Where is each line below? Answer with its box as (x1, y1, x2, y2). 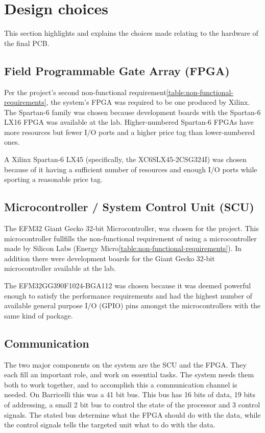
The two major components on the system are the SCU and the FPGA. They (4, 359, 247, 370)
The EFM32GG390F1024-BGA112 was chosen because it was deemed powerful (4, 280, 251, 291)
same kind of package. (4, 310, 73, 321)
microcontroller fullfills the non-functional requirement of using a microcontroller (4, 233, 257, 243)
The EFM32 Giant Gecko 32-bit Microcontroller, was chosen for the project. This (4, 223, 259, 234)
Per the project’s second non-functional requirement (4, 86, 166, 97)
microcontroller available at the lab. (4, 263, 116, 274)
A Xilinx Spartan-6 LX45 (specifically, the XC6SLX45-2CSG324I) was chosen (4, 154, 247, 165)
